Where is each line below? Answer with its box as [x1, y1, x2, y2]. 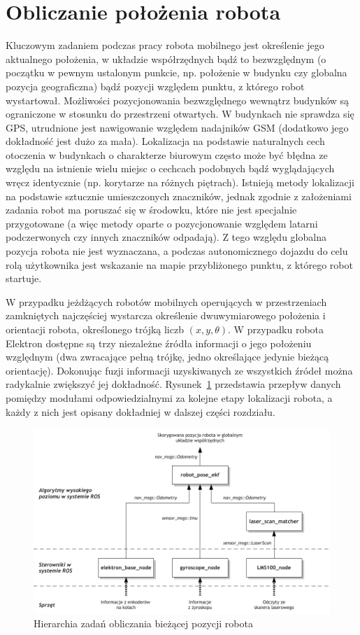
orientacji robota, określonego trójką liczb [6, 322, 184, 336]
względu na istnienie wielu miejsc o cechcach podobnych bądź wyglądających [6, 161, 335, 176]
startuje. [6, 271, 42, 286]
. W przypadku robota [228, 322, 324, 336]
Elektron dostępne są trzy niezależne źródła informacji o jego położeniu [6, 335, 312, 350]
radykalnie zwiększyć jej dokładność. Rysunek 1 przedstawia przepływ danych [6, 377, 341, 391]
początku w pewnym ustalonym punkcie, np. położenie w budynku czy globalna [6, 65, 347, 80]
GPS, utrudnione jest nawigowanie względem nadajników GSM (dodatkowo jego [6, 120, 349, 134]
